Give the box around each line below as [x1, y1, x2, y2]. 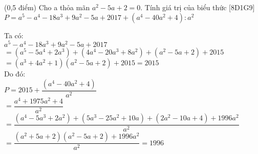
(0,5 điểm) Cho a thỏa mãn [4, 2, 90, 12]
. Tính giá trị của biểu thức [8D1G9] [140, 2, 255, 12]
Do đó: [4, 68, 26, 79]
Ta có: [4, 30, 24, 40]
